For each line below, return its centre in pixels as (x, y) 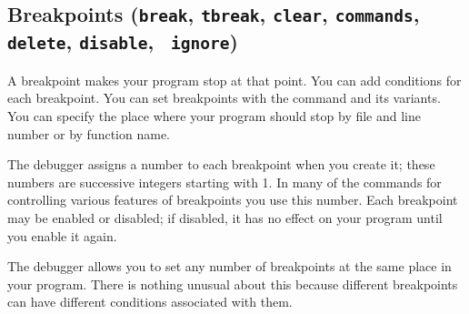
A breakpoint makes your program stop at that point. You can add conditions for (234, 80)
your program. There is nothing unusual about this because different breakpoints (233, 284)
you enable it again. (62, 235)
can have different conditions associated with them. (150, 302)
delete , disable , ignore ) (123, 41)
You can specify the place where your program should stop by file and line (215, 115)
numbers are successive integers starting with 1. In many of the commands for (225, 182)
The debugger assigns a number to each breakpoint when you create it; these (221, 164)
